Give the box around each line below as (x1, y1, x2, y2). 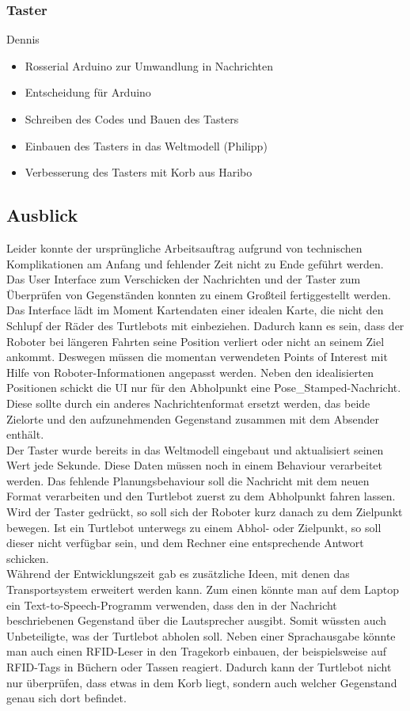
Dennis (6, 31, 40, 48)
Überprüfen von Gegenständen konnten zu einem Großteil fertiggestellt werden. (6, 286, 391, 302)
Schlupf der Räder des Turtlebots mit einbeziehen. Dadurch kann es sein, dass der (6, 317, 404, 333)
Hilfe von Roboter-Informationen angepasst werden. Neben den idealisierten (6, 363, 374, 380)
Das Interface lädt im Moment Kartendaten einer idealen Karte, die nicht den (6, 302, 384, 318)
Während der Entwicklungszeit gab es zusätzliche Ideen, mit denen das (6, 565, 350, 582)
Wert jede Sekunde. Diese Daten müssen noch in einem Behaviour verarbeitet (6, 457, 383, 473)
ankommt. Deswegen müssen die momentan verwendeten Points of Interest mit (6, 348, 388, 365)
